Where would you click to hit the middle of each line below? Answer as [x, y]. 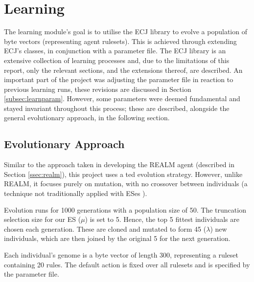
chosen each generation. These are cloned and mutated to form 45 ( [105, 228]
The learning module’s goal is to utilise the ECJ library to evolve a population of [126, 32]
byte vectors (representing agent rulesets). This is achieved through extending [120, 41]
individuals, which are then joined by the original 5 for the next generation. [117, 238]
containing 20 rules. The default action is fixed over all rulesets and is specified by [127, 264]
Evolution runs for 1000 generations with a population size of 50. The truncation [125, 209]
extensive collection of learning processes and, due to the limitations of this [117, 60]
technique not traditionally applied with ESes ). [76, 193]
